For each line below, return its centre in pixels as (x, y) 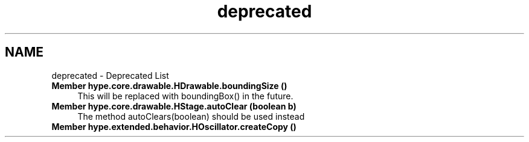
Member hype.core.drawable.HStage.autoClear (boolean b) (174, 106)
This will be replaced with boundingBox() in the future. (185, 96)
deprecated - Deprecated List (110, 75)
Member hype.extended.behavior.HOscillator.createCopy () (174, 126)
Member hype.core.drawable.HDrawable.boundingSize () (169, 85)
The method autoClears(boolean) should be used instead (191, 116)
